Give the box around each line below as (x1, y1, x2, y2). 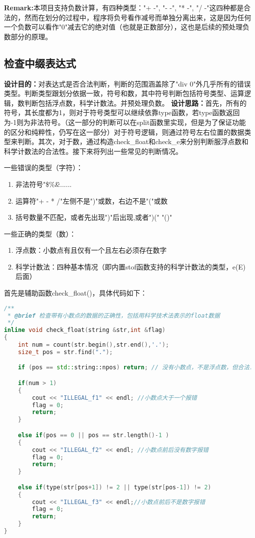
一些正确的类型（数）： (4, 228, 76, 239)
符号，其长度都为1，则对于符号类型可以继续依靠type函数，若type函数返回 (4, 107, 240, 118)
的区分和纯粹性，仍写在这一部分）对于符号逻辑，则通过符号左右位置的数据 (4, 126, 244, 137)
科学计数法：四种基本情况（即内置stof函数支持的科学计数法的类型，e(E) (15, 261, 246, 271)
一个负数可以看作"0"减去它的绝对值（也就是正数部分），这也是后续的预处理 (4, 22, 243, 32)
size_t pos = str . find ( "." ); (18, 348, 113, 356)
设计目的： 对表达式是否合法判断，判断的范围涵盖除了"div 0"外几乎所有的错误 (4, 78, 251, 89)
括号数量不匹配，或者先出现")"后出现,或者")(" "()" (15, 212, 172, 222)
